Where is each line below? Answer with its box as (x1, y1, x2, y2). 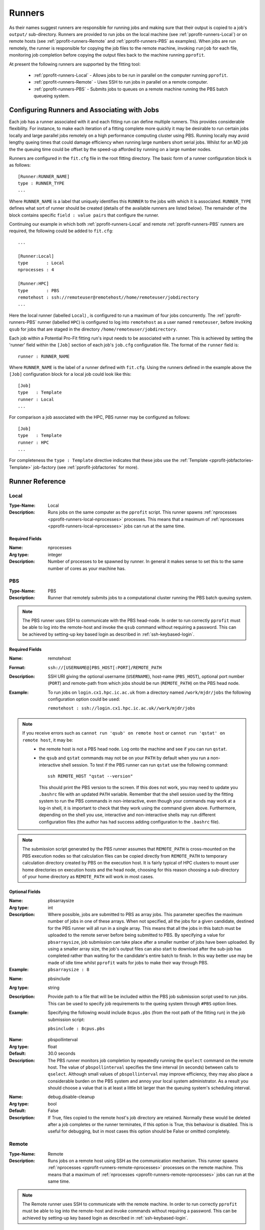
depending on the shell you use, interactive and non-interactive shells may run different (39, 812, 216, 818)
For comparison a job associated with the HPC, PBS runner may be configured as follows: (9, 414, 190, 420)
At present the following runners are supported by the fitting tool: (9, 61, 141, 67)
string (48, 984, 60, 990)
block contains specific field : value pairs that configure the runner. (9, 212, 159, 218)
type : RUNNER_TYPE (18, 181, 65, 186)
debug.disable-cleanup (48, 1094, 95, 1100)
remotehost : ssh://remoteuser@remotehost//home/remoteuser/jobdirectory (18, 294, 199, 300)
